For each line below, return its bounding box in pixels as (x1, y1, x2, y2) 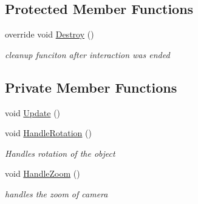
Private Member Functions (5, 77, 177, 96)
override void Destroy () (5, 28, 94, 41)
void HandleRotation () (5, 127, 92, 139)
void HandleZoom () (5, 167, 80, 180)
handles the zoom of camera (5, 187, 108, 200)
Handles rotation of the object (5, 146, 115, 159)
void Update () (5, 106, 61, 119)
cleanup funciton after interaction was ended (5, 48, 170, 61)
